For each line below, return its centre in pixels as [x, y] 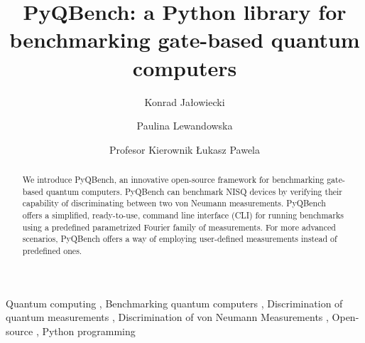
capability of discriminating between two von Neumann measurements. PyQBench [174, 203]
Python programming [89, 331]
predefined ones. [52, 251]
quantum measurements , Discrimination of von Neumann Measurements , [167, 317]
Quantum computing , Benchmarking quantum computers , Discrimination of [174, 303]
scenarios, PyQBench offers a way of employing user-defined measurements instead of [180, 239]
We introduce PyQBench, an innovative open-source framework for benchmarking [173, 180]
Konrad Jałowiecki [185, 101]
